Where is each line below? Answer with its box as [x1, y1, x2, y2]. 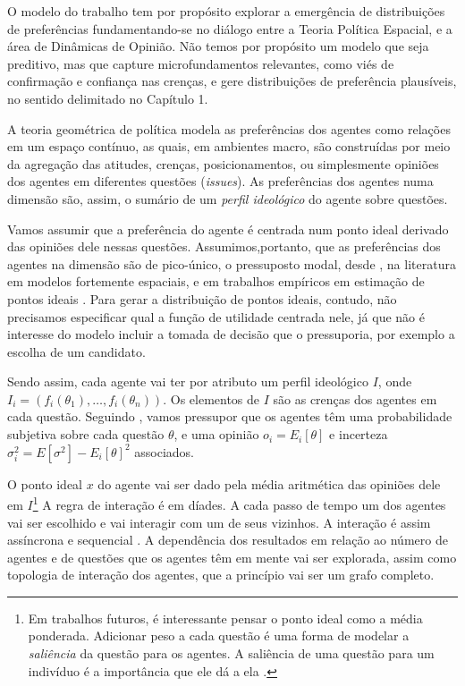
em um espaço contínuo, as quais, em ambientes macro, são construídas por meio [7, 137, 451, 156]
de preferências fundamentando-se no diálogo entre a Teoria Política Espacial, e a [7, 19, 452, 38]
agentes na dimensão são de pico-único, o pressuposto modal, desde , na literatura [7, 254, 456, 273]
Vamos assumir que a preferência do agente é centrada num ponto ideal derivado [7, 219, 449, 238]
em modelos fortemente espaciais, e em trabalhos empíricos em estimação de [7, 272, 425, 291]
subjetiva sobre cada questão [7, 425, 165, 444]
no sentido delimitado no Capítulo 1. [7, 89, 208, 107]
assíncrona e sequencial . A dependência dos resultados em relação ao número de [7, 530, 448, 549]
